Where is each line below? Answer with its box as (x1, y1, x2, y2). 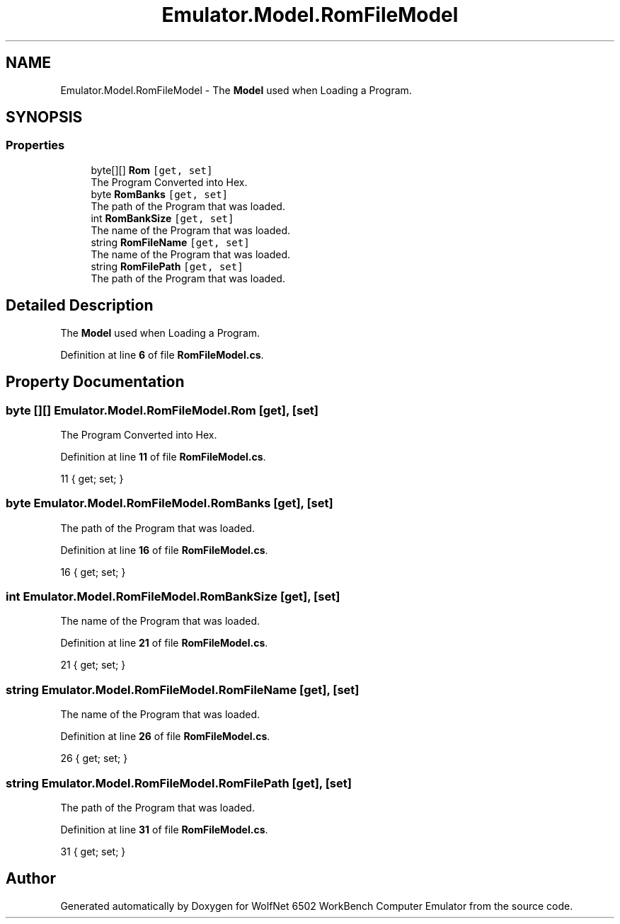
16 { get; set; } (60, 565, 126, 578)
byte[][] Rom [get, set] (91, 163, 213, 176)
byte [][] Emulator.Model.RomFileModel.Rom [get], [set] (6, 403, 319, 417)
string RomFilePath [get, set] (91, 260, 243, 272)
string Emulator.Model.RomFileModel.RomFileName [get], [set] (6, 682, 360, 697)
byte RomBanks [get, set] (91, 187, 229, 200)
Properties (6, 138, 65, 153)
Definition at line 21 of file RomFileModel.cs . (60, 637, 268, 649)
